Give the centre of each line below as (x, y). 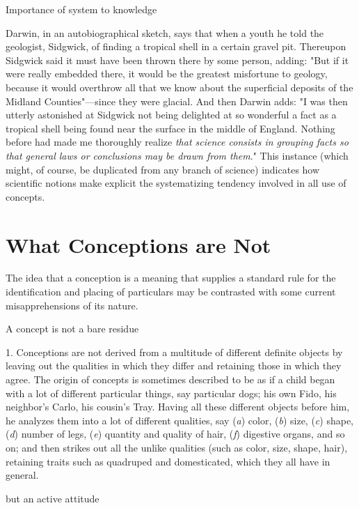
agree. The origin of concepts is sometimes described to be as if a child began (170, 379)
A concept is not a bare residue (72, 329)
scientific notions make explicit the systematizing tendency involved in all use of (176, 183)
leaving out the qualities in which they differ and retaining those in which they (174, 365)
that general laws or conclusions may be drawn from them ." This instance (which (177, 155)
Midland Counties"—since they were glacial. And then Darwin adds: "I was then (177, 101)
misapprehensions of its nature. (72, 305)
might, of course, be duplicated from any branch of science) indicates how (163, 169)
